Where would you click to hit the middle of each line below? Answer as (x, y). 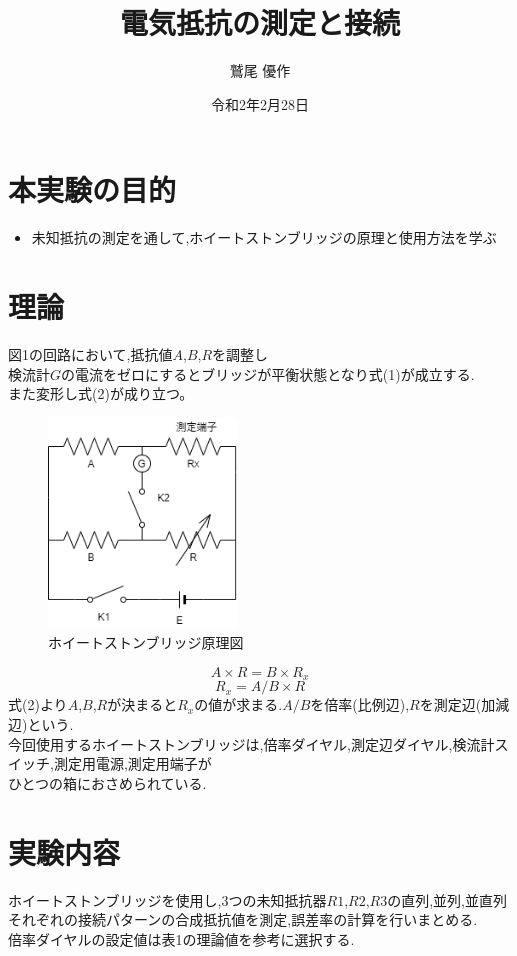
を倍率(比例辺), (360, 704)
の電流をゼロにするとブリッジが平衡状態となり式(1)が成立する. (268, 373)
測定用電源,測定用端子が (132, 763)
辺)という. (41, 724)
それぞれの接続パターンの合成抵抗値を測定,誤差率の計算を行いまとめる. (243, 919)
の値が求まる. (238, 704)
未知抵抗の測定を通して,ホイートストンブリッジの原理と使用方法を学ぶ (264, 237)
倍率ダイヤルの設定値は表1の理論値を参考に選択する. (181, 938)
